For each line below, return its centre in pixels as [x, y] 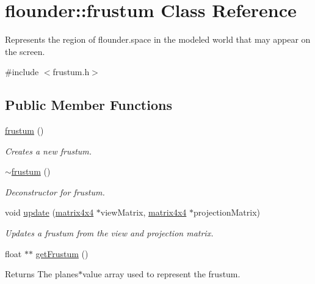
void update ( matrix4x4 [49, 212]
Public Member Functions [89, 105]
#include [22, 72]
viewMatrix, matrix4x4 [143, 212]
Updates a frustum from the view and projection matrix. [109, 233]
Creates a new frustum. [49, 151]
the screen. [25, 51]
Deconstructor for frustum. [55, 191]
